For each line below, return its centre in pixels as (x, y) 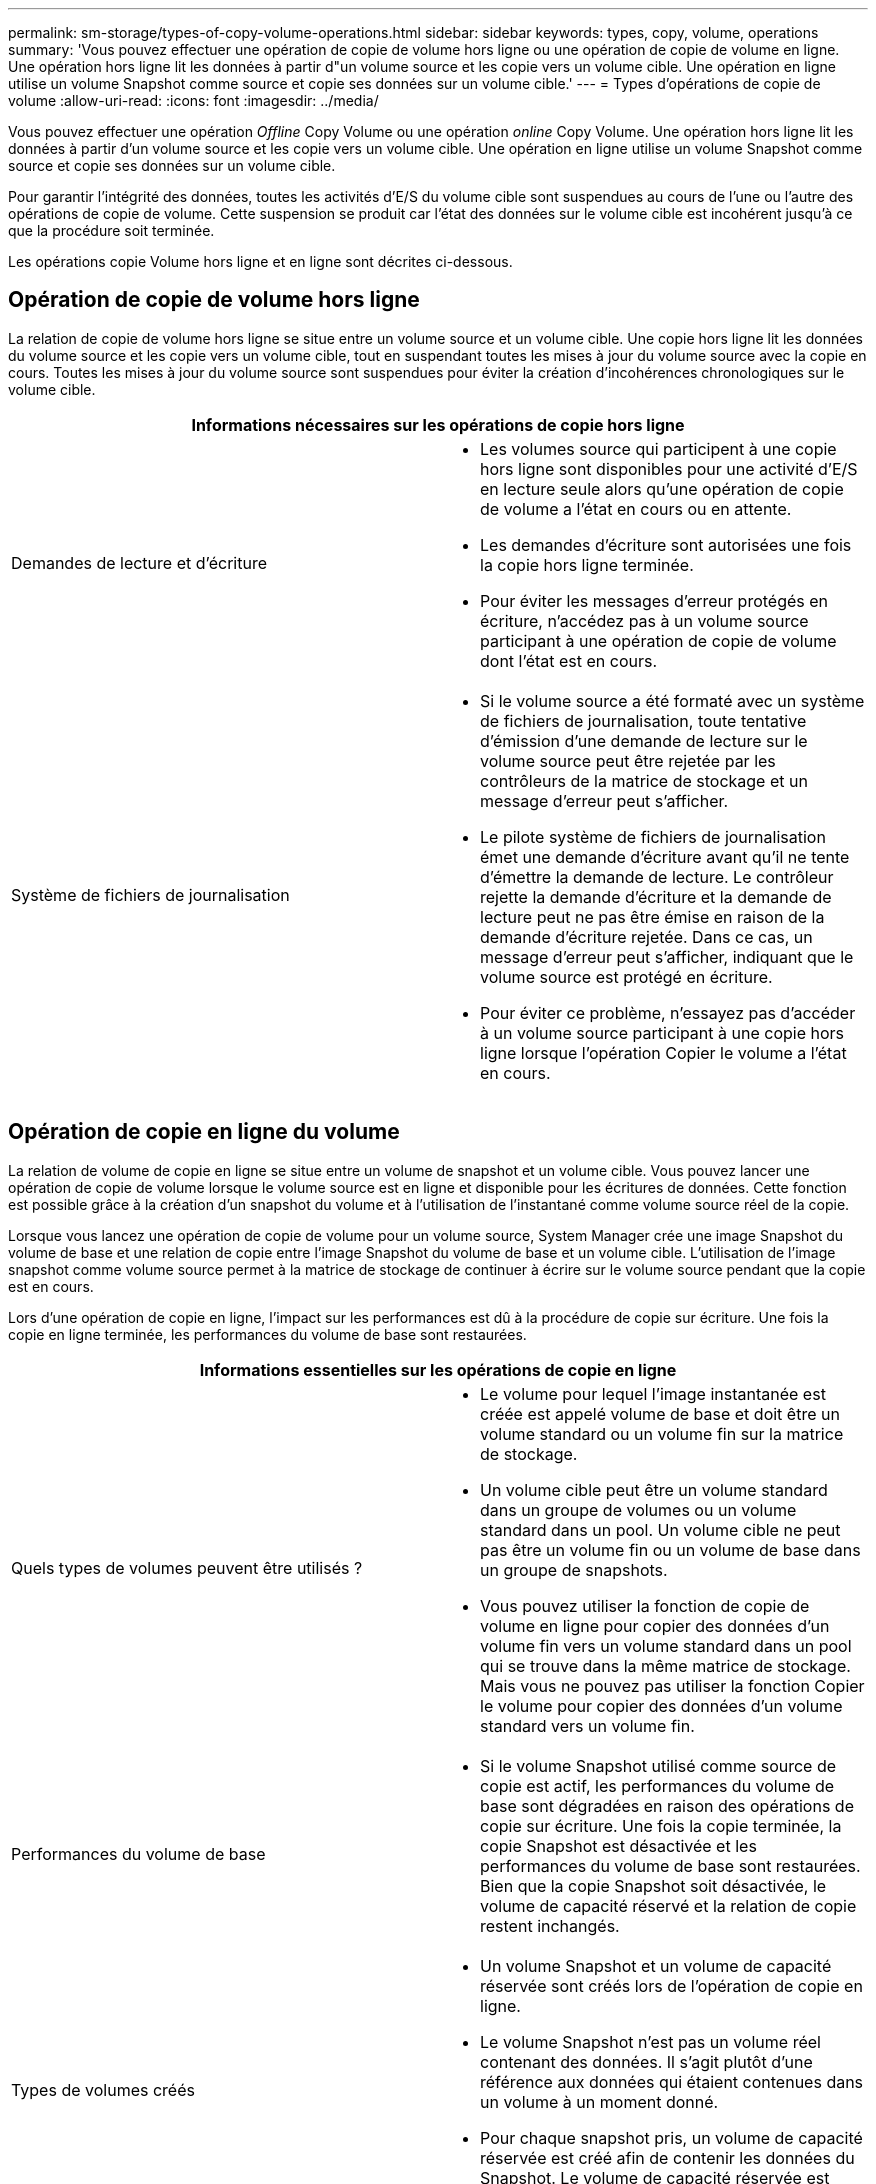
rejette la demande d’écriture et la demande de (656, 896)
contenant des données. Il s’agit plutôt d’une (646, 2061)
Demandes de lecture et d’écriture (139, 562)
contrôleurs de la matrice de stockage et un (644, 780)
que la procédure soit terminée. (111, 230)
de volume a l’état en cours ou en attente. (636, 508)
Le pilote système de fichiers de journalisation (653, 836)
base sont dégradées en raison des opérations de (667, 1805)
